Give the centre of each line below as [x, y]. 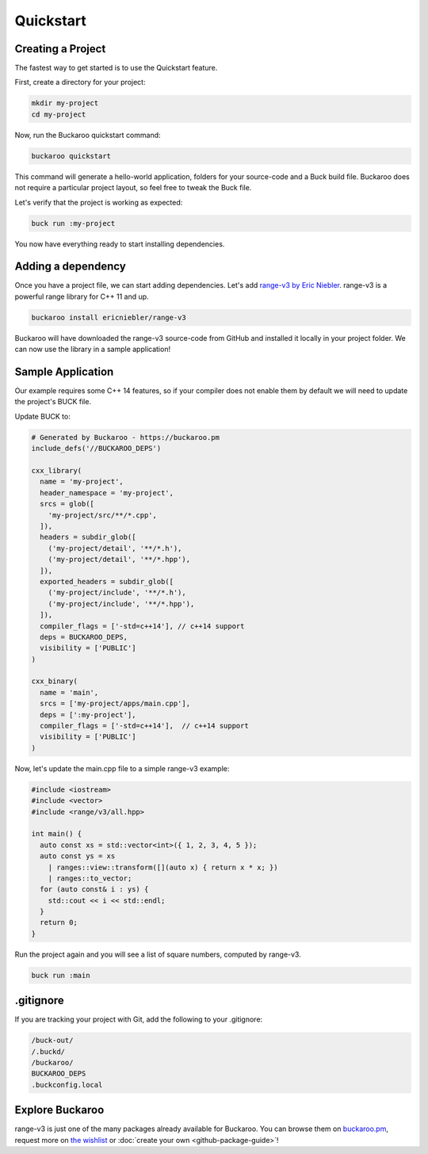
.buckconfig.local [67, 1085]
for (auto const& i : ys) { [94, 889]
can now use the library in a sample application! [92, 350]
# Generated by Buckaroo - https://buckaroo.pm [125, 437]
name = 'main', [69, 692]
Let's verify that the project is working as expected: [99, 202]
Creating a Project [60, 49]
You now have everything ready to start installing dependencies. [120, 244]
